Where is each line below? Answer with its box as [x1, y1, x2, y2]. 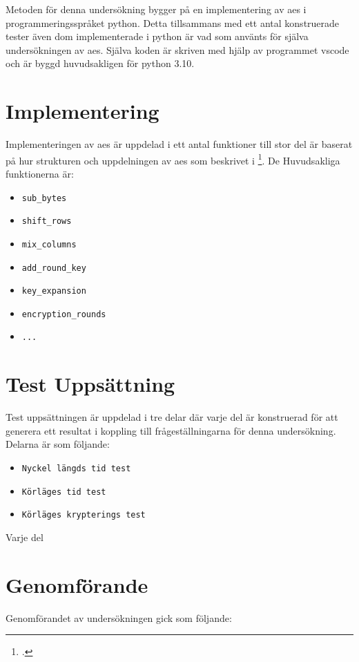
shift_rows [21, 216, 72, 227]
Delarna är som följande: [6, 437, 110, 451]
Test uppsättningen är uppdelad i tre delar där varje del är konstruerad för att [6, 410, 338, 424]
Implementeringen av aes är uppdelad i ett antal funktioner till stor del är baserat [6, 137, 353, 151]
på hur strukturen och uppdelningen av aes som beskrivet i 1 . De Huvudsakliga [6, 151, 340, 167]
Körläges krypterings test [21, 510, 146, 520]
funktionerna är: [6, 166, 74, 180]
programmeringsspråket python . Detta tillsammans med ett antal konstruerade [6, 15, 340, 30]
